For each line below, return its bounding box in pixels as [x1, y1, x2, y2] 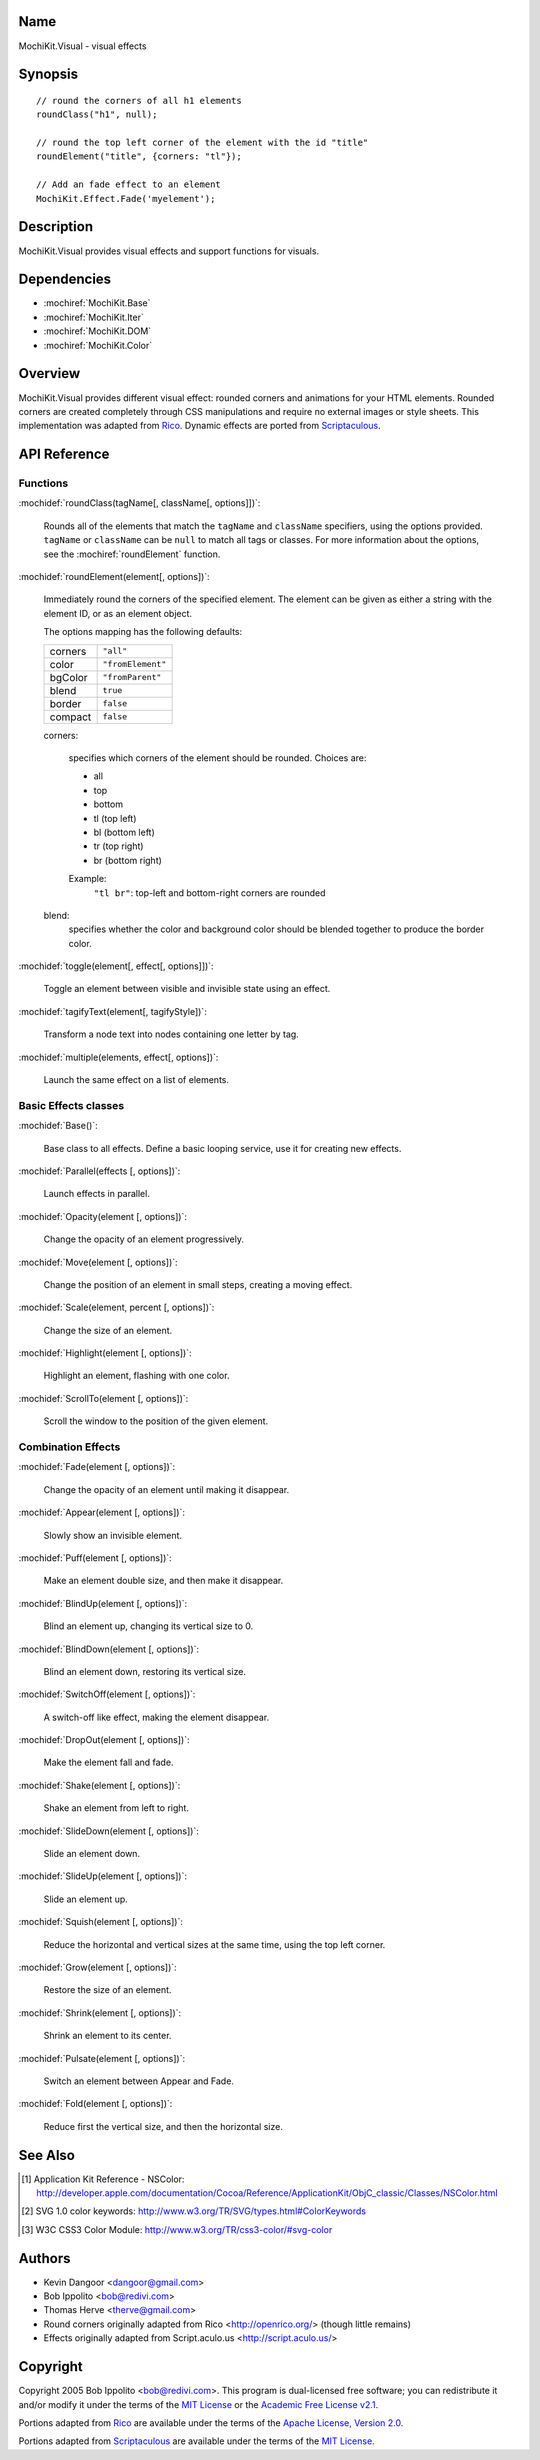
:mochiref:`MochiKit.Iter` [43, 311, 144, 323]
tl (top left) [93, 812, 137, 824]
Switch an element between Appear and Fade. [43, 2075, 235, 2087]
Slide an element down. [43, 1848, 140, 1860]
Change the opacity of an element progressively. [43, 1233, 245, 1245]
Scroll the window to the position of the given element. [43, 1415, 269, 1427]
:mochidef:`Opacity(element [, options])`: [18, 1210, 187, 1222]
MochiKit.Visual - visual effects [18, 40, 147, 52]
